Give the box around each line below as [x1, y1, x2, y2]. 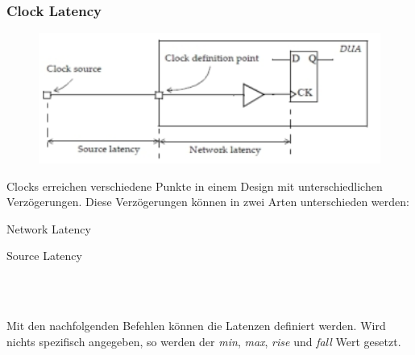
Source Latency [6, 247, 82, 264]
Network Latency [6, 220, 91, 237]
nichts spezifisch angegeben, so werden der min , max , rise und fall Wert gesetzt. [6, 332, 401, 349]
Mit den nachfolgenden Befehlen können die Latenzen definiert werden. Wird [6, 317, 386, 334]
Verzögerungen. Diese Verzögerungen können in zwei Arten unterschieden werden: [6, 193, 409, 210]
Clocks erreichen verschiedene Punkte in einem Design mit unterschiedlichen [6, 177, 383, 194]
